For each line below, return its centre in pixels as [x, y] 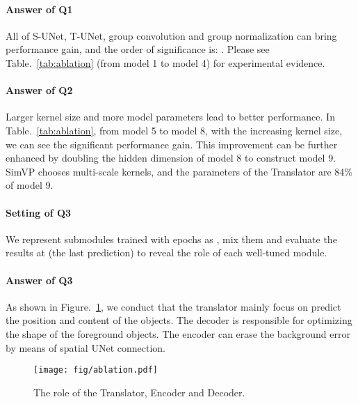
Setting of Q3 [39, 212]
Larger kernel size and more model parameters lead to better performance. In [170, 117]
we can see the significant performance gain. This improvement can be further [172, 144]
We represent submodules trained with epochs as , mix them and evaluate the [171, 239]
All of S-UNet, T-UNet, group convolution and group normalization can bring [171, 35]
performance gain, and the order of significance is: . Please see [138, 49]
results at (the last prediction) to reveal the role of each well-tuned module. [166, 252]
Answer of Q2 [39, 90]
